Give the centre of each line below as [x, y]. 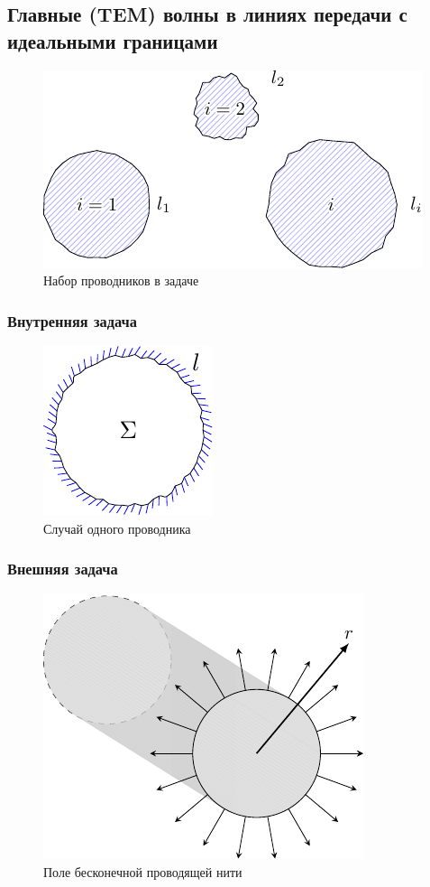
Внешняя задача [63, 569]
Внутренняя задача [72, 320]
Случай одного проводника [117, 528]
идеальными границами [113, 40]
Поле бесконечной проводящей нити [143, 872]
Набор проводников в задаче [121, 280]
